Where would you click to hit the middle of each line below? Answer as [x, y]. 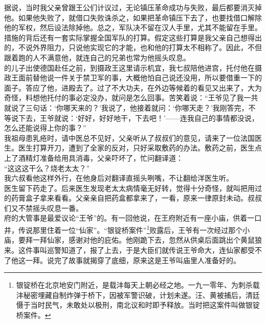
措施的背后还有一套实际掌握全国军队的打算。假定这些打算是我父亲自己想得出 [133, 37]
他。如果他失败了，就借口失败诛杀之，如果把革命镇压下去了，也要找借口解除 [133, 17]
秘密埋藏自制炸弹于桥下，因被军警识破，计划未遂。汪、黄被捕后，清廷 [141, 295]
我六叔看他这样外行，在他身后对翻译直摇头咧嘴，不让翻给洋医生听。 [119, 178]
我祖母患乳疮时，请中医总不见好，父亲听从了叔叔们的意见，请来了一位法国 [129, 137]
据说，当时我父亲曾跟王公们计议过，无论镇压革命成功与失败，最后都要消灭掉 [133, 7]
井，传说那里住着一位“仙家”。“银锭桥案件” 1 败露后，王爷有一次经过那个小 [127, 229]
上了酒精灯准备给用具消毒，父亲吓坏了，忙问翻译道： [94, 157]
